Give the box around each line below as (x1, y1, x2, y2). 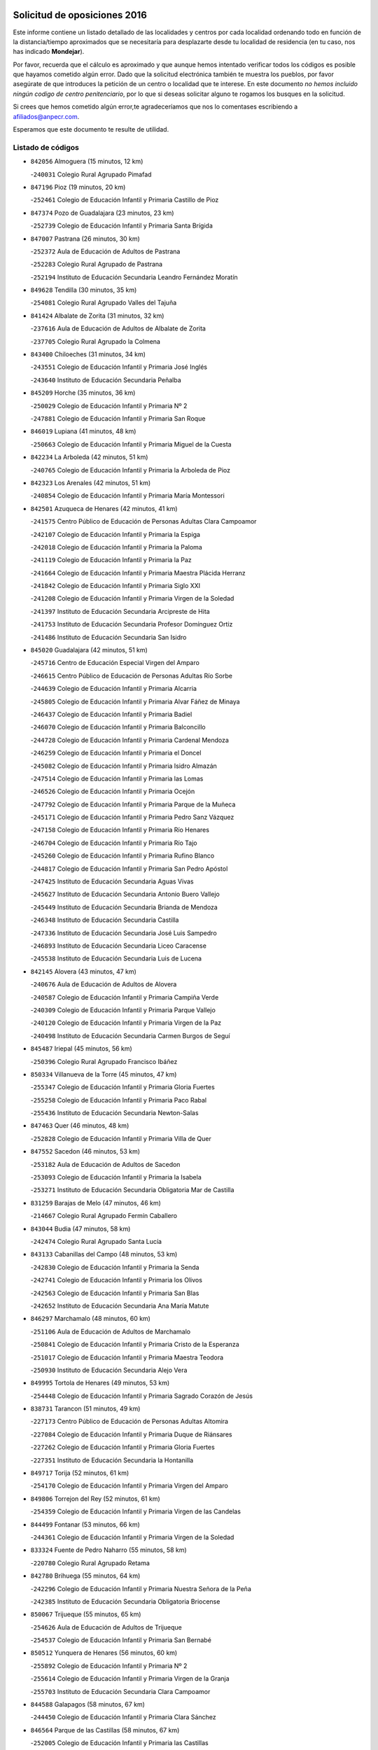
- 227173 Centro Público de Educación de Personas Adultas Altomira (30, 1417, 229, 1426)
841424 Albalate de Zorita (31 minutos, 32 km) (30, 311, 164, 320)
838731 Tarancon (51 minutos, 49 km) (30, 1404, 141, 1413)
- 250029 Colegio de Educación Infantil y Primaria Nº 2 (30, 401, 188, 409)
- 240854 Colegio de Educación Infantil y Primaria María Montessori (30, 491, 225, 500)
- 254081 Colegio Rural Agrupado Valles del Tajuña (30, 298, 177, 307)
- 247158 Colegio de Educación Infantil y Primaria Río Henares (30, 826, 210, 834)
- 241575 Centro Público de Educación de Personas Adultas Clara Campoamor (30, 517, 257, 526)
